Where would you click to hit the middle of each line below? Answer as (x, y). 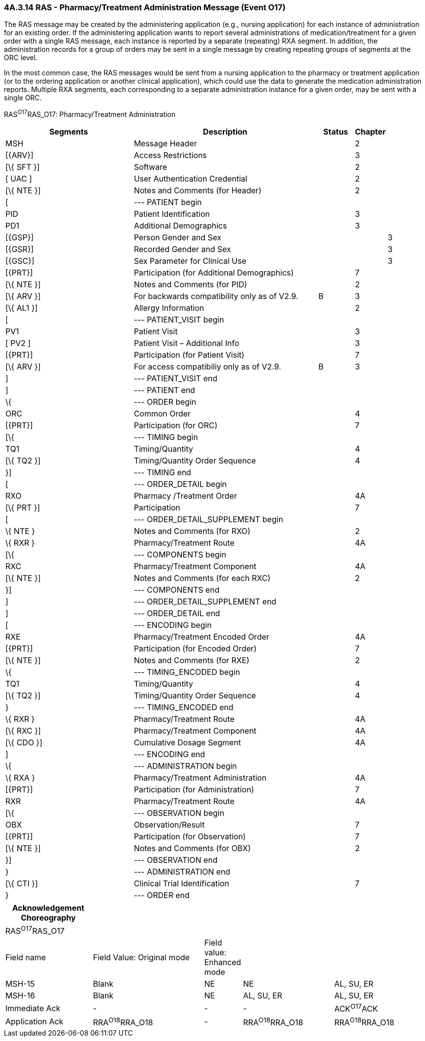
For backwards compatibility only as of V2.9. (216, 296)
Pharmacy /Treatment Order (185, 496)
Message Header (165, 144)
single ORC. (23, 98)
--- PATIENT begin (168, 202)
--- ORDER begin (165, 402)
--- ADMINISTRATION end (182, 872)
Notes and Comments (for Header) (198, 191)
